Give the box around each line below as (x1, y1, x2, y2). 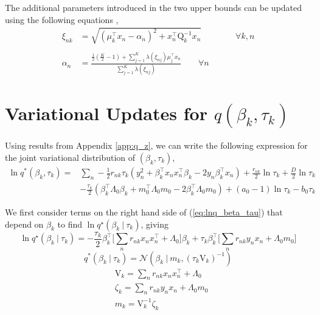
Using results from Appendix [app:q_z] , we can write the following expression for (5, 139, 308, 152)
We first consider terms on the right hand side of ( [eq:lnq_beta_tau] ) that (5, 206, 283, 218)
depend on (5, 217, 44, 230)
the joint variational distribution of (5, 151, 136, 163)
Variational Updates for (5, 100, 207, 125)
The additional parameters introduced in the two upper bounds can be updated (5, 1, 302, 13)
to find (57, 217, 83, 230)
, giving (141, 217, 169, 230)
